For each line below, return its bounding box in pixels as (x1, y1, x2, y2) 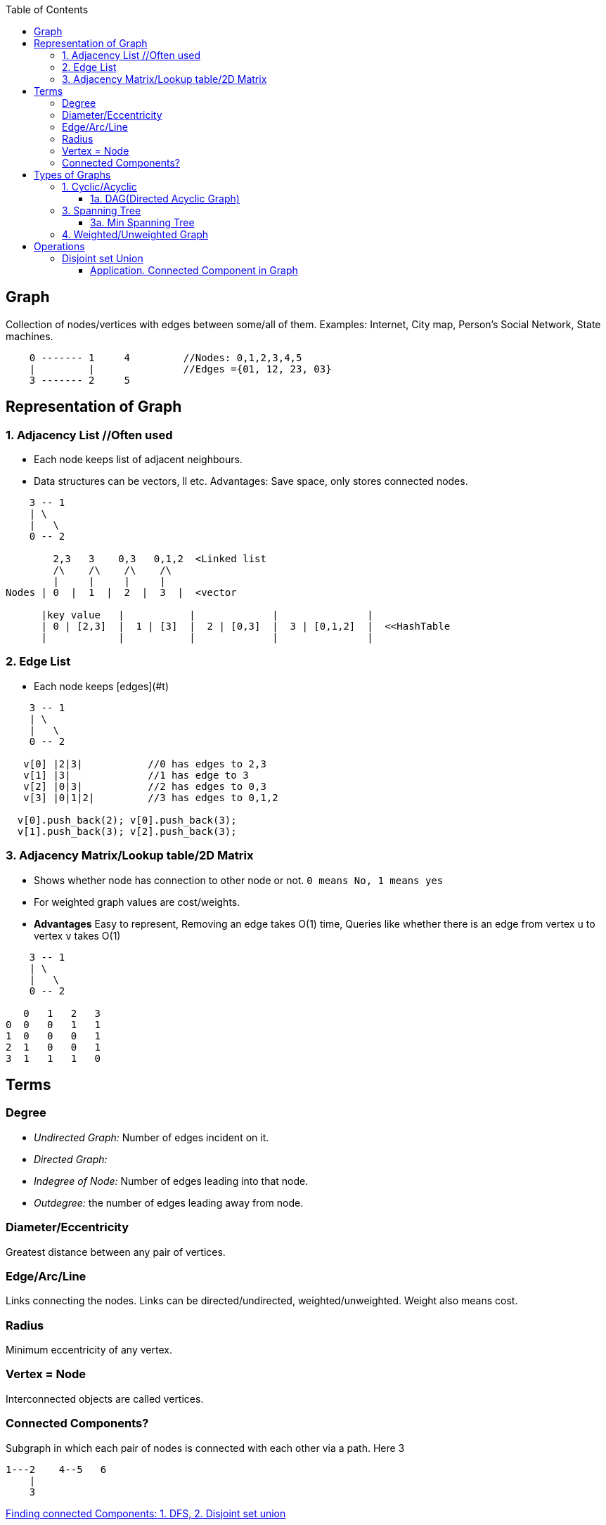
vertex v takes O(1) (34, 929, 121, 942)
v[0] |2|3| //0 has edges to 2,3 (23, 758, 266, 770)
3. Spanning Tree (62, 205, 141, 216)
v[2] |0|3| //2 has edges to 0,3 (23, 780, 266, 792)
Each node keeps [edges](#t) (34, 680, 169, 692)
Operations (34, 240, 85, 252)
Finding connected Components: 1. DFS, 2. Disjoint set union (6, 1507, 286, 1519)
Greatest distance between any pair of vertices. (6, 1245, 226, 1258)
